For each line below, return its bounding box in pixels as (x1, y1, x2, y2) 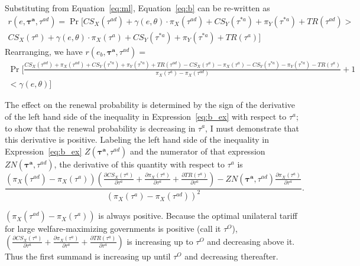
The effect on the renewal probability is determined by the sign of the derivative (5, 98, 296, 111)
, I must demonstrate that (205, 121, 299, 134)
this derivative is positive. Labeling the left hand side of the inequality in (5, 133, 270, 146)
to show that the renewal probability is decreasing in (5, 121, 196, 134)
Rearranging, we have (5, 45, 83, 57)
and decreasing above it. (207, 235, 295, 247)
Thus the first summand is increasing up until (5, 249, 171, 262)
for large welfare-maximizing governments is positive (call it (5, 222, 221, 235)
